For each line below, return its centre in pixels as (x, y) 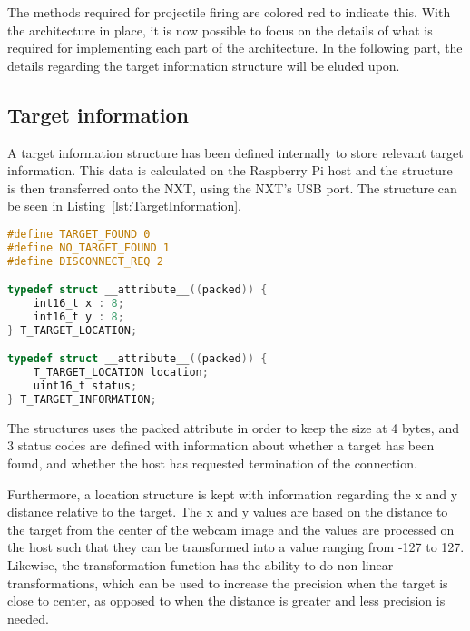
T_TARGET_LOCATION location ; (121, 373)
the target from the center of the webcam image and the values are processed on (231, 529)
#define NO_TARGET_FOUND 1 (88, 247)
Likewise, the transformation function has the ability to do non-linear (201, 565)
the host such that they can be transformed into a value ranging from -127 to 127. (236, 547)
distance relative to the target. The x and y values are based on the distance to (228, 512)
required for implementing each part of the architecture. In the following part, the (235, 48)
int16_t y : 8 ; (78, 316)
